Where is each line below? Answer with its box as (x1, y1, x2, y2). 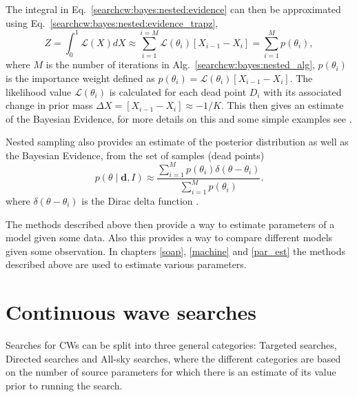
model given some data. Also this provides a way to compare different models (6, 230, 333, 245)
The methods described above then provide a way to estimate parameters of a (6, 216, 335, 231)
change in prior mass (6, 98, 93, 112)
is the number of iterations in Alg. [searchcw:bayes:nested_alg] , (45, 57, 315, 72)
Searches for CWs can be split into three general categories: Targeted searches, (6, 338, 337, 352)
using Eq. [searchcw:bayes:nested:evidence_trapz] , (6, 15, 218, 30)
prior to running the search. (6, 378, 123, 392)
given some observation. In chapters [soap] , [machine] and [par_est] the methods (6, 243, 345, 258)
